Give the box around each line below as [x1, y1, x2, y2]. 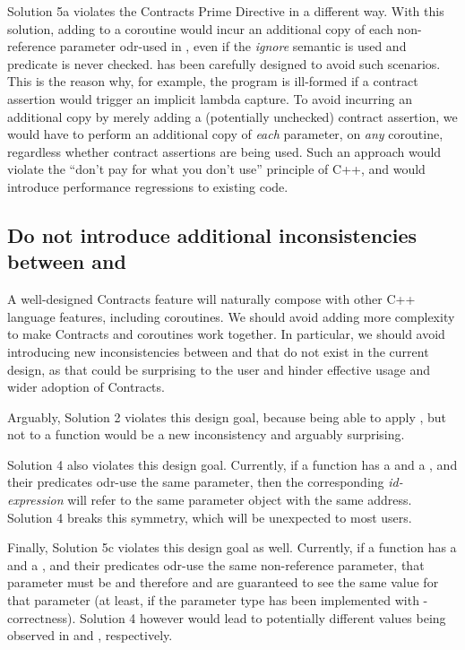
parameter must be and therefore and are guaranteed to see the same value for [7, 573, 439, 592]
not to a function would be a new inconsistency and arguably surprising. [7, 425, 405, 444]
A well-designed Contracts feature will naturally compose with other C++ [7, 290, 416, 308]
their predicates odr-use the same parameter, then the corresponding [7, 472, 384, 491]
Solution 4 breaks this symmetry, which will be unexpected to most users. [7, 507, 412, 526]
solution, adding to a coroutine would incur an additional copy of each [7, 19, 393, 38]
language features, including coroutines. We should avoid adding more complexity [7, 307, 455, 325]
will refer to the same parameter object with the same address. [67, 490, 412, 509]
